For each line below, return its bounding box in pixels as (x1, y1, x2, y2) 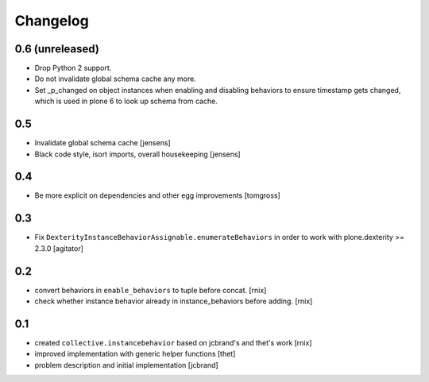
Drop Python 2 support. (34, 64, 112, 73)
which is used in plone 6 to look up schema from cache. (34, 96, 218, 106)
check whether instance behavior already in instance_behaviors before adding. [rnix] (34, 296, 313, 306)
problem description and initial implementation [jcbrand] (34, 360, 218, 369)
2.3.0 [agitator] (34, 243, 83, 253)
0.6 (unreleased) (14, 42, 99, 56)
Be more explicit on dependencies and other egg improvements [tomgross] (34, 191, 281, 200)
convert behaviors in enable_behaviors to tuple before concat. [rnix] (34, 285, 267, 295)
